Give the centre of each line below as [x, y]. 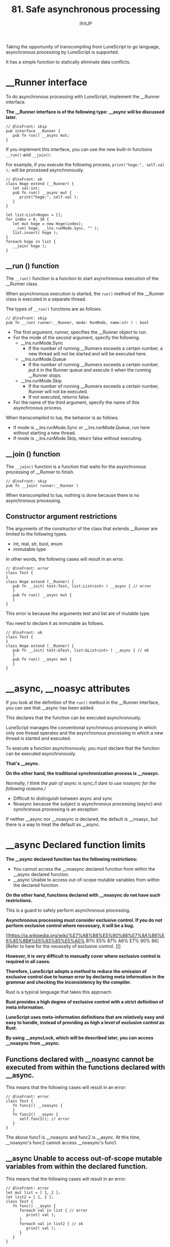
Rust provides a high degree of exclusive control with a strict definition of [85, 1002]
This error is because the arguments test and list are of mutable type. [78, 613]
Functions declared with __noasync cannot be [80, 1059]
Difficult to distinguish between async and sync [63, 798]
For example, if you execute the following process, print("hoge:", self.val [85, 164]
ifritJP [86, 23]
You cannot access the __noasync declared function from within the [84, 869]
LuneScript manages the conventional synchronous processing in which [81, 728]
